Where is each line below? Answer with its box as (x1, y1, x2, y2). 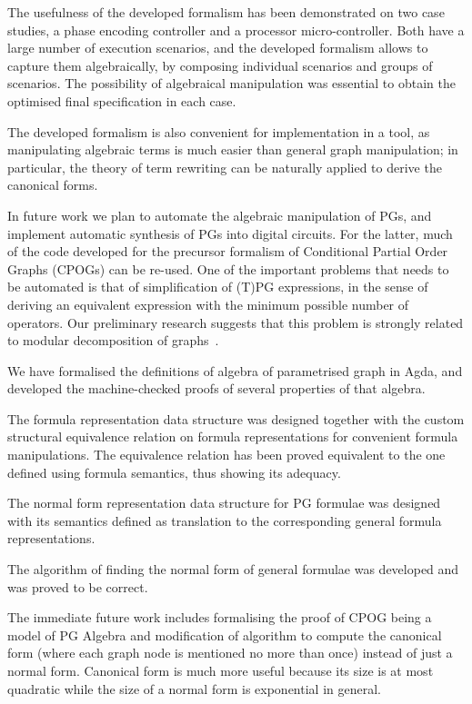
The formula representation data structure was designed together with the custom (7, 409, 465, 428)
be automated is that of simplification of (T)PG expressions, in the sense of (7, 277, 428, 296)
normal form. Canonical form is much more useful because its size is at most (7, 661, 434, 679)
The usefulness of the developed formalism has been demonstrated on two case (7, 3, 445, 21)
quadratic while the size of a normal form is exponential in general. (7, 679, 381, 698)
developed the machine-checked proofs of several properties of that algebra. (7, 379, 426, 398)
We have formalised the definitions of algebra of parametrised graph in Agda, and (7, 361, 463, 380)
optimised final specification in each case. (7, 91, 236, 110)
